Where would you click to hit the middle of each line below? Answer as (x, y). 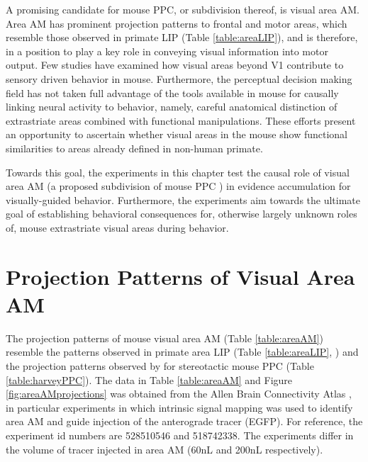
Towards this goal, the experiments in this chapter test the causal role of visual (178, 172)
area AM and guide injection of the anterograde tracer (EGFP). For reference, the (184, 421)
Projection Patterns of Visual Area (180, 276)
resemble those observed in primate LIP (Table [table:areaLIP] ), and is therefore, (182, 37)
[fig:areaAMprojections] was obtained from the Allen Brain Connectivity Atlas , (179, 394)
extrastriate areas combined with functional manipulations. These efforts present (181, 120)
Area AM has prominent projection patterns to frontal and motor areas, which (177, 23)
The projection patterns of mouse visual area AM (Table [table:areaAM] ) (165, 338)
